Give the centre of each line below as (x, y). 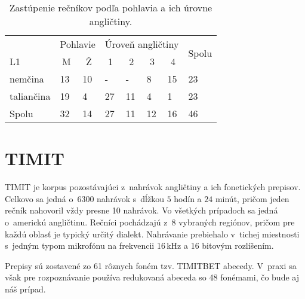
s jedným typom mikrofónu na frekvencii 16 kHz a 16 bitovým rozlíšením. (139, 245)
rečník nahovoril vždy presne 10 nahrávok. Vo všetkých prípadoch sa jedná (141, 210)
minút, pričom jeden (252, 198)
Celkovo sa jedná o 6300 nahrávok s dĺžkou (84, 198)
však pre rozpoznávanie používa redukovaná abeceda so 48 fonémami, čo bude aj (152, 277)
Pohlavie (78, 44)
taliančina (30, 96)
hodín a (188, 198)
